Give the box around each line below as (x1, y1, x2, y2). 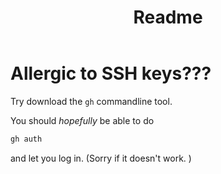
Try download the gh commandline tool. (10, 95, 173, 107)
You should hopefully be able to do (10, 114, 155, 126)
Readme (133, 6, 203, 29)
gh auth (10, 134, 43, 144)
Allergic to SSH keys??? (10, 62, 212, 85)
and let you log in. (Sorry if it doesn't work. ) (10, 152, 192, 164)
